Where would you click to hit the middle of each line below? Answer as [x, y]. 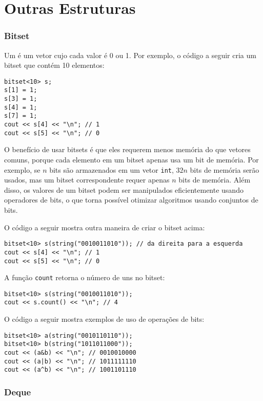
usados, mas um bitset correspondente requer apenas [87, 180]
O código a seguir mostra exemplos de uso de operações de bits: [104, 319]
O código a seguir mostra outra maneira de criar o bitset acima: [105, 227]
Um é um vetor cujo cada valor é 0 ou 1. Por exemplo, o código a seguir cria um [130, 55]
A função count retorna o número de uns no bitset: [85, 277]
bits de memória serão [225, 169]
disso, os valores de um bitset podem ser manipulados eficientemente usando [124, 189]
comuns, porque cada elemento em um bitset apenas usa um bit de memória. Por [131, 159]
